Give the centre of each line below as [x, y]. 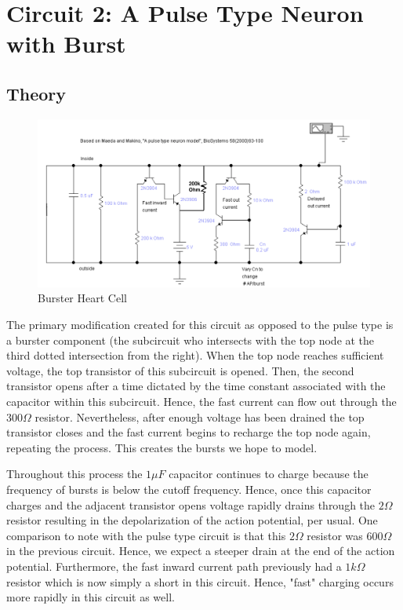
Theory [36, 93]
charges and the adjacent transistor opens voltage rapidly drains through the [191, 504]
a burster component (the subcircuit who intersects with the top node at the [191, 340]
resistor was [335, 535]
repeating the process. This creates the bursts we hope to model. [162, 447]
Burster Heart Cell [82, 298]
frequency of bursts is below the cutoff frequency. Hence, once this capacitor [189, 489]
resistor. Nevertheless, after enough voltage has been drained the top [200, 416]
